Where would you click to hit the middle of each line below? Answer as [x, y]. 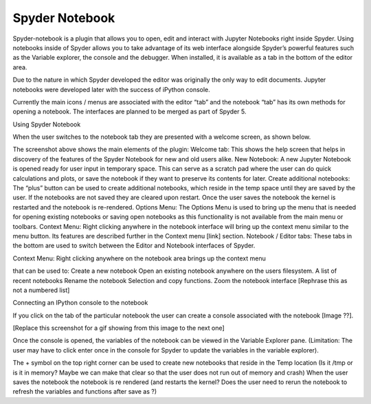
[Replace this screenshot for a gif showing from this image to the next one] [119, 328]
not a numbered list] [41, 290]
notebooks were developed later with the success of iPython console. [112, 89]
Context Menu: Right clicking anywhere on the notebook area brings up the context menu [139, 258]
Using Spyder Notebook [47, 124]
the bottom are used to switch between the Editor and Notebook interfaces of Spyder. [134, 246]
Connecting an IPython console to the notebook [80, 303]
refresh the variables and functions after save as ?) [85, 392]
